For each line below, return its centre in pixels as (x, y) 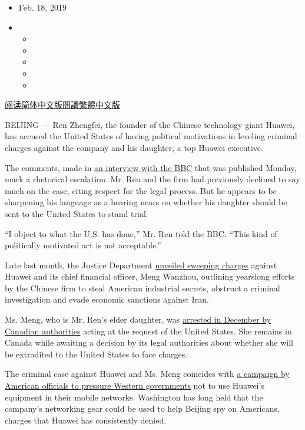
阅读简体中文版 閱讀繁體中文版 (62, 105)
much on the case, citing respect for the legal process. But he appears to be (141, 190)
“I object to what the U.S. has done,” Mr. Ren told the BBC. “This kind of (141, 233)
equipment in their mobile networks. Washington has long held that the (134, 397)
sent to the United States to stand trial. (77, 213)
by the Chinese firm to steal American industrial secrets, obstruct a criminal (142, 288)
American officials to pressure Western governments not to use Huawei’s (135, 385)
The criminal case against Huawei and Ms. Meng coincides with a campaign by (147, 374)
